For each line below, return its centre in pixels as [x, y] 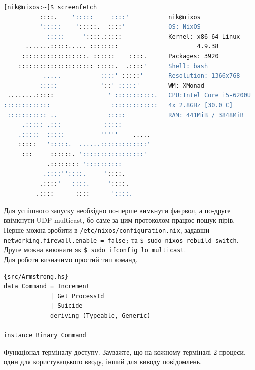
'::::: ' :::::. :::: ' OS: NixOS [120, 27]
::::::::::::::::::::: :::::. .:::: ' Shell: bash [113, 66]
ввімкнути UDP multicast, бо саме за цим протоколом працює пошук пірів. [120, 220]
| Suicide [67, 306]
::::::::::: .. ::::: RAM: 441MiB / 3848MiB [126, 115]
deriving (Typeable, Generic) [101, 316]
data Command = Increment [47, 287]
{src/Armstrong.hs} [36, 276]
